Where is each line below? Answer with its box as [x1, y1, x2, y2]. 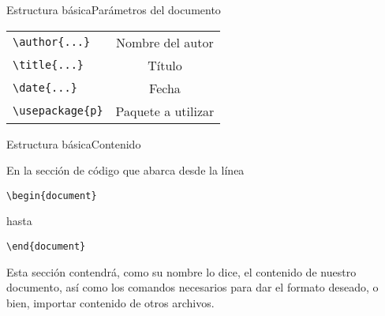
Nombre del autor [116, 32, 214, 51]
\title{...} [13, 58, 84, 72]
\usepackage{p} [13, 104, 103, 118]
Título [148, 55, 182, 74]
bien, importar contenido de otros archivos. [6, 294, 215, 310]
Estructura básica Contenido [6, 135, 141, 152]
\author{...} [13, 36, 91, 49]
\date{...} [13, 81, 77, 95]
